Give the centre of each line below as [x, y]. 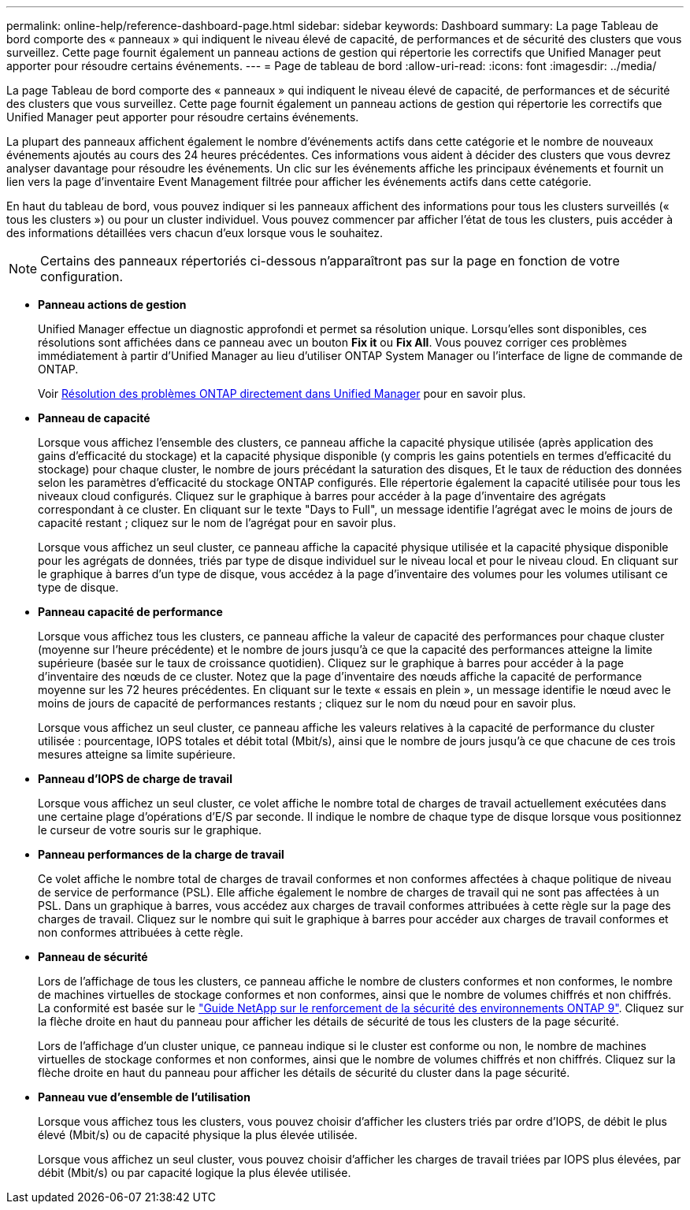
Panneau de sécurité [93, 957]
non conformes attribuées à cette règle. [141, 932]
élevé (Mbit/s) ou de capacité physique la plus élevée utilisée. [198, 1135]
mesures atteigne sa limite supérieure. [137, 754]
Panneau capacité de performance [130, 612]
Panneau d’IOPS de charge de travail [135, 779]
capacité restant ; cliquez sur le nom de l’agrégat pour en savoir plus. [217, 523]
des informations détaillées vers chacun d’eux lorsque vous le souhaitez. [195, 233]
